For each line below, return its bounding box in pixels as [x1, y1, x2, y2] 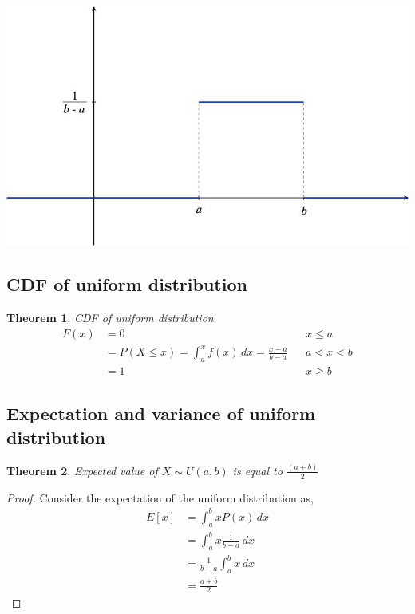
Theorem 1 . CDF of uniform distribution [6, 309, 214, 325]
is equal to [232, 462, 283, 478]
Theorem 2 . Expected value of [6, 462, 158, 478]
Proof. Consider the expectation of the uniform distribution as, [6, 489, 314, 506]
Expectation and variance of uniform [6, 401, 316, 426]
